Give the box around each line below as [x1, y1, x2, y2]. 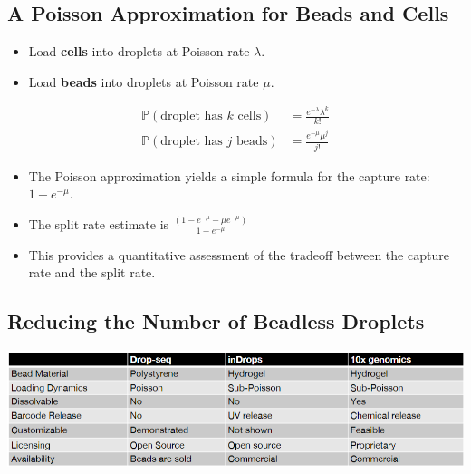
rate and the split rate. [28, 263, 156, 282]
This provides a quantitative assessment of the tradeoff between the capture [28, 245, 449, 264]
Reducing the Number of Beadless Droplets [7, 307, 425, 335]
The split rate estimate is [28, 215, 169, 234]
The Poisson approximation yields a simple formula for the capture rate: [28, 166, 430, 185]
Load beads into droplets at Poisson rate [28, 72, 259, 91]
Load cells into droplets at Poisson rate [28, 42, 250, 61]
